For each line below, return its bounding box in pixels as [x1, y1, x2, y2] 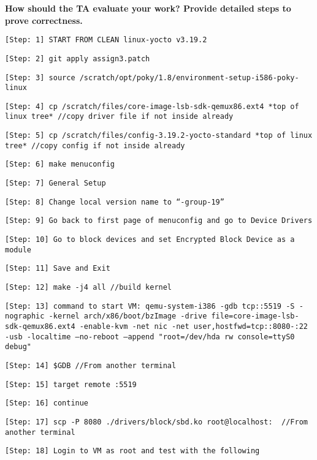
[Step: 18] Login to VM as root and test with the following [5, 447, 260, 456]
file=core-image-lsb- [211, 312, 299, 321]
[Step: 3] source [5, 73, 75, 82]
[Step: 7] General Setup [5, 179, 106, 188]
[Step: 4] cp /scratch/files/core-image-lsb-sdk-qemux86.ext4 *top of [5, 102, 299, 111]
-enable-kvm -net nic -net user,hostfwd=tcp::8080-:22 [79, 322, 308, 331]
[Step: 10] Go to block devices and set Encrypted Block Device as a [5, 235, 295, 244]
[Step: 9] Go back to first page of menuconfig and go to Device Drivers [5, 216, 313, 225]
